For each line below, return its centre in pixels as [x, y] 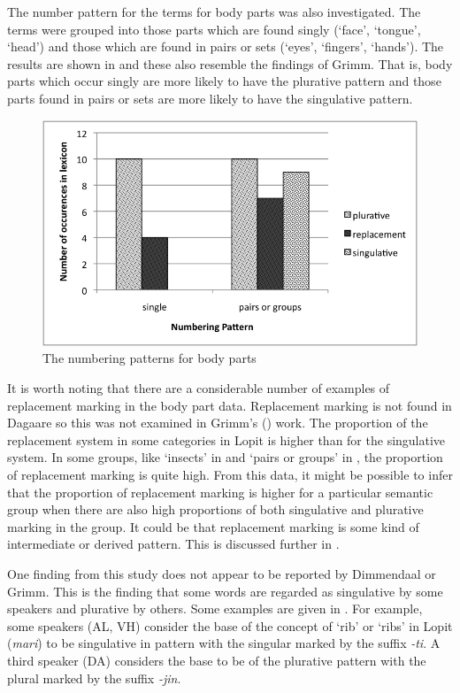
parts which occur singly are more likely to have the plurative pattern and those [224, 81]
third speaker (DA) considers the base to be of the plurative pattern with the [217, 660]
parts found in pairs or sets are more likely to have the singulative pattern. [210, 98]
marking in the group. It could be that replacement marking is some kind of [213, 526]
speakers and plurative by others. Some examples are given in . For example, [215, 608]
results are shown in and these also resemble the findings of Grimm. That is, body [230, 63]
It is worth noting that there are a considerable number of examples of [199, 388]
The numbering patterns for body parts [149, 358]
